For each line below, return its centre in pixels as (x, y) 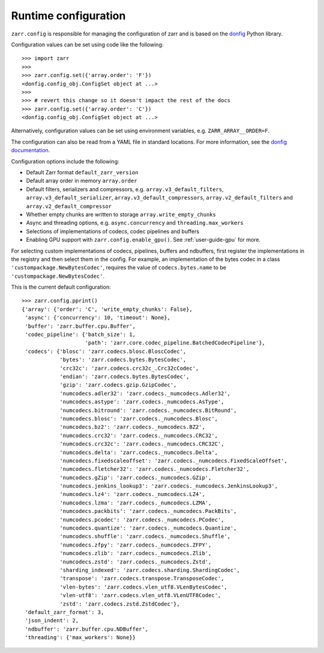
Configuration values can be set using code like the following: (87, 44)
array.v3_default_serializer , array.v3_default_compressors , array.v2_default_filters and (160, 198)
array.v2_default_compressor (69, 206)
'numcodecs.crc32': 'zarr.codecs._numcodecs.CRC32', (139, 435)
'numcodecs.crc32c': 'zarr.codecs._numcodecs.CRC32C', (142, 444)
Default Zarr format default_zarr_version (82, 173)
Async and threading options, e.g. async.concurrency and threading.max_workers (135, 223)
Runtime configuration (68, 16)
